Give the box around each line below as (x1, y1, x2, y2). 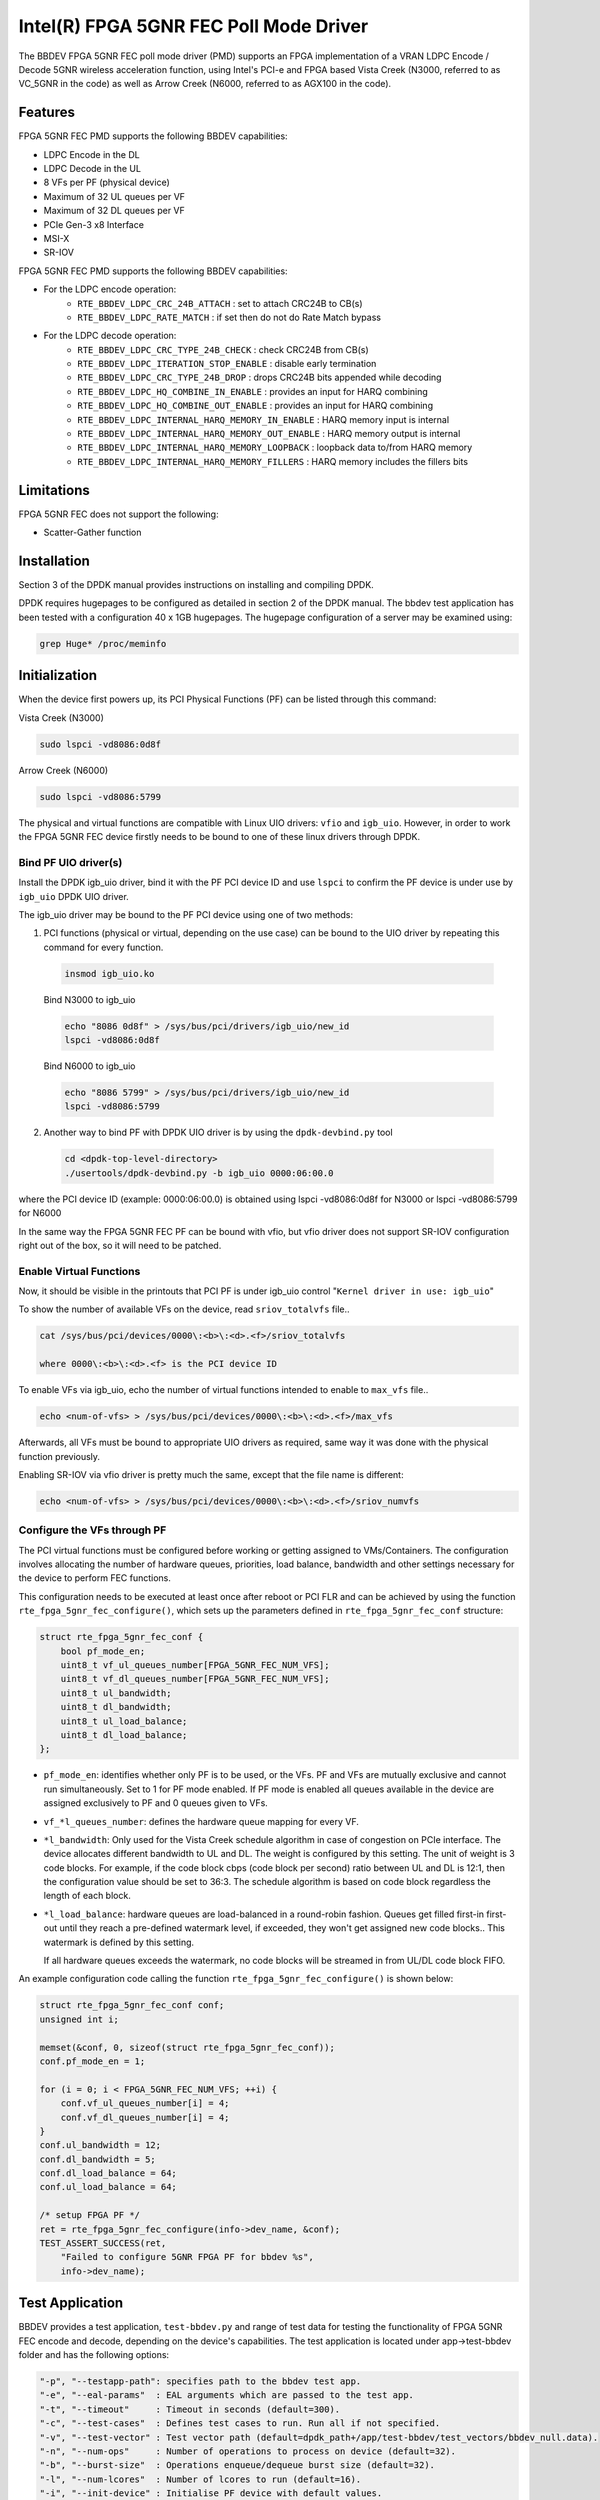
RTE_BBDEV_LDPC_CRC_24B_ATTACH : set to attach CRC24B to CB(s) (77, 297, 364, 309)
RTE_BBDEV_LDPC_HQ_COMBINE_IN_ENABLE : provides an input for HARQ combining (77, 385, 429, 397)
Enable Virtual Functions (18, 1264, 141, 1278)
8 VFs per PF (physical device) (43, 176, 170, 189)
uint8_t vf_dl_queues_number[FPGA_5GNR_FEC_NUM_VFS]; (60, 1673, 330, 1685)
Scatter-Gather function (43, 526, 142, 539)
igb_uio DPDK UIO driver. (18, 890, 129, 902)
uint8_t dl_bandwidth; (60, 1701, 172, 1713)
